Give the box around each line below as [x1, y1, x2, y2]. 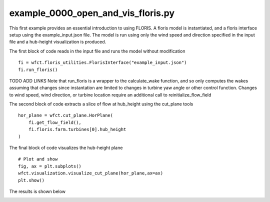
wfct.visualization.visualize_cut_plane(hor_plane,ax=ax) [18, 170, 163, 176]
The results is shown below [9, 188, 66, 194]
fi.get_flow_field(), [28, 119, 82, 125]
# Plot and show [18, 156, 58, 162]
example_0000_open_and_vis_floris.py [9, 7, 175, 18]
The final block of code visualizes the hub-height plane [9, 145, 123, 151]
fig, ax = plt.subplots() [18, 163, 82, 169]
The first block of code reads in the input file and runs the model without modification [9, 48, 185, 54]
